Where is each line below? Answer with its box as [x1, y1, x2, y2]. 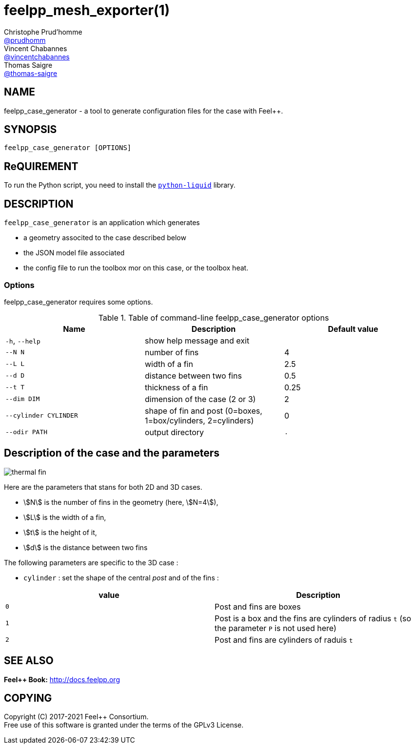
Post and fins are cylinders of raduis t [215, 634, 353, 645]
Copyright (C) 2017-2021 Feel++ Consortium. [4, 712, 149, 721]
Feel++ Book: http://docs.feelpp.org [4, 675, 120, 684]
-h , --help [5, 335, 40, 345]
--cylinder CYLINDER [5, 412, 78, 420]
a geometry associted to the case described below [23, 233, 186, 242]
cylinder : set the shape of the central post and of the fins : [23, 573, 219, 582]
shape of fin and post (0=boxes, [144, 405, 262, 416]
